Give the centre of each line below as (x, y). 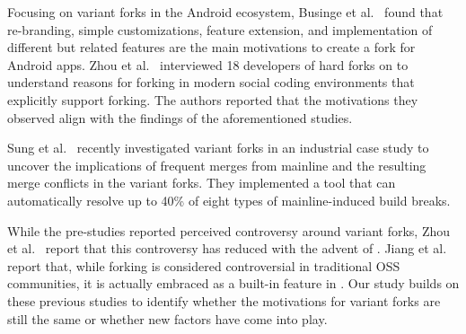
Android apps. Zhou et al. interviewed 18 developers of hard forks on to (208, 64)
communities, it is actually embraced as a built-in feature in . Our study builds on (233, 283)
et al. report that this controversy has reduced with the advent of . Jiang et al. (227, 248)
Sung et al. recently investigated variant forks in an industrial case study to (218, 148)
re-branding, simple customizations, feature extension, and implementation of (220, 29)
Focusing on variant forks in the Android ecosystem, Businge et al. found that (225, 12)
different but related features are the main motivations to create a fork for (211, 47)
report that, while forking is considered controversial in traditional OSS (204, 265)
